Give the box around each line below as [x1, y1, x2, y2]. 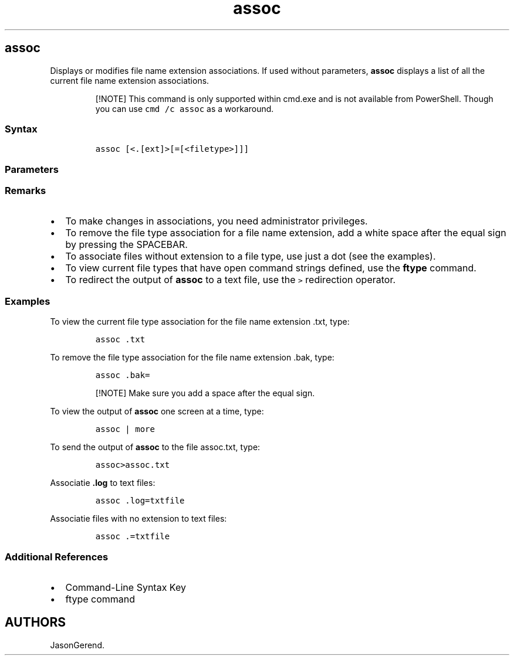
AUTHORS [5, 615, 66, 630]
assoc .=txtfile [95, 532, 170, 542]
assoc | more [95, 424, 155, 434]
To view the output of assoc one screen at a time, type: [50, 406, 264, 417]
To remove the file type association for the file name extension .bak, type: [50, 352, 334, 363]
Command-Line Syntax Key [65, 581, 186, 593]
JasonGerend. [50, 639, 104, 650]
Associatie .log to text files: [50, 478, 155, 488]
